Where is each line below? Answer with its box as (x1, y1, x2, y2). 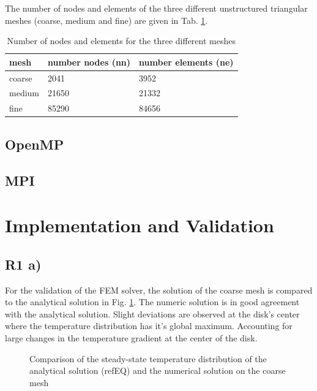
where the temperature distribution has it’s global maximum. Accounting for (5, 319, 293, 332)
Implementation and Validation (5, 213, 274, 238)
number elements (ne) (139, 55, 234, 68)
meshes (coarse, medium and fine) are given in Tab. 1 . (5, 13, 208, 26)
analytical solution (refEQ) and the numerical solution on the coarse (29, 364, 286, 377)
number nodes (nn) (48, 55, 131, 68)
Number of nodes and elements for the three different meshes (7, 34, 236, 47)
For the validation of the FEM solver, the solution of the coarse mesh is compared (5, 283, 313, 296)
